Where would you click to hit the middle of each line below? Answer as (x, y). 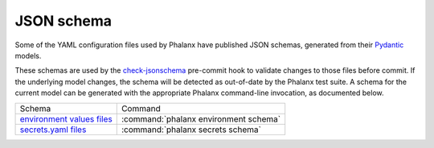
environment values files (66, 118)
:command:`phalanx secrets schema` (191, 130)
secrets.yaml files (53, 130)
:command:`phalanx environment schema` (201, 118)
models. (28, 55)
